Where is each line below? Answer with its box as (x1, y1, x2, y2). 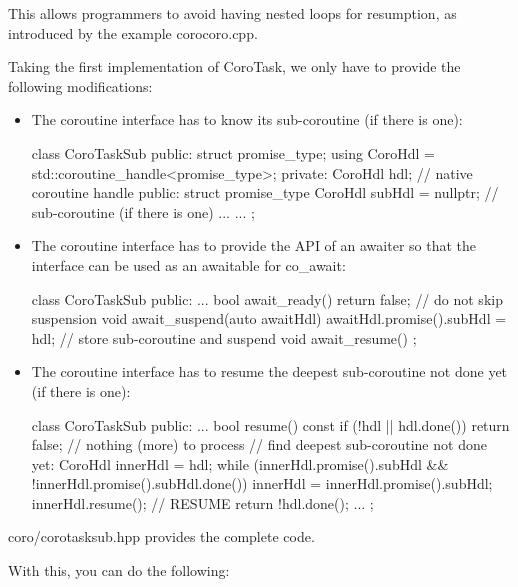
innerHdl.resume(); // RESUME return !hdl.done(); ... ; (31, 492, 374, 513)
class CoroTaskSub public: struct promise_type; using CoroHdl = (31, 142, 435, 163)
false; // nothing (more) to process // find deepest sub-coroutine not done (31, 434, 487, 455)
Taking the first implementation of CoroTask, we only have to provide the (8, 56, 461, 77)
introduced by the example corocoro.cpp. (8, 22, 258, 43)
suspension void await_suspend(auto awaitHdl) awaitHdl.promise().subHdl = (31, 308, 507, 329)
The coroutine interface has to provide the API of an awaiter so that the (31, 235, 477, 256)
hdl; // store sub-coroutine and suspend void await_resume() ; (31, 327, 417, 348)
